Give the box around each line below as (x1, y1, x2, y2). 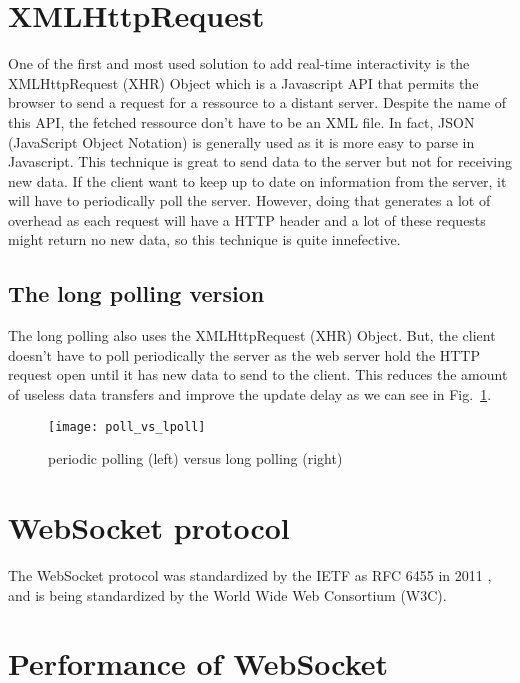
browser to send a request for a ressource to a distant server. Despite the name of (8, 92, 507, 113)
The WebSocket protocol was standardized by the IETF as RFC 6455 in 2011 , (8, 565, 492, 586)
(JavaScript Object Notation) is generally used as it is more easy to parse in (8, 131, 475, 152)
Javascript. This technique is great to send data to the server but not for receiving (8, 151, 513, 172)
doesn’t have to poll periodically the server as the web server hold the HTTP (8, 344, 481, 365)
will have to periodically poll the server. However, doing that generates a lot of (8, 190, 491, 211)
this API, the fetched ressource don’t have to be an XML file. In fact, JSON (8, 111, 475, 132)
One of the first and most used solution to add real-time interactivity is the (8, 53, 470, 74)
